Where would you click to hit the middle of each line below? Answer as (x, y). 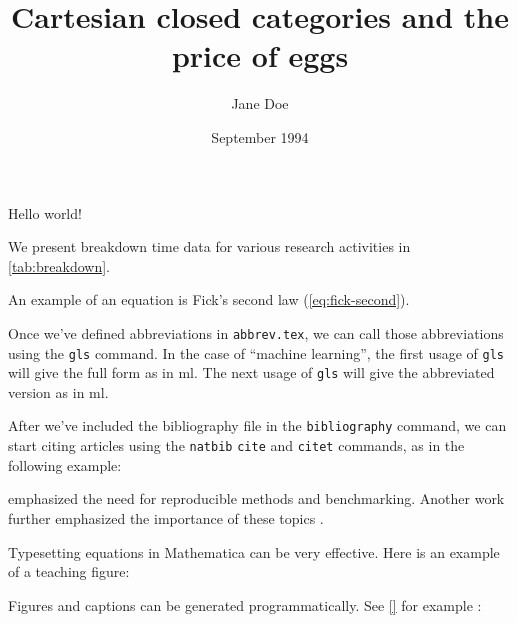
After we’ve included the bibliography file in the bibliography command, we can (257, 425)
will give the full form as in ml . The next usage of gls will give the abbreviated (251, 372)
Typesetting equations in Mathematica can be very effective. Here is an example (254, 551)
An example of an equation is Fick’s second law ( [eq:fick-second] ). (209, 299)
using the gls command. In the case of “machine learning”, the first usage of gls (256, 352)
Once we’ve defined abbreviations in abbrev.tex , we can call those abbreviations (256, 332)
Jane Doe (260, 103)
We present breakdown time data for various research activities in (209, 246)
